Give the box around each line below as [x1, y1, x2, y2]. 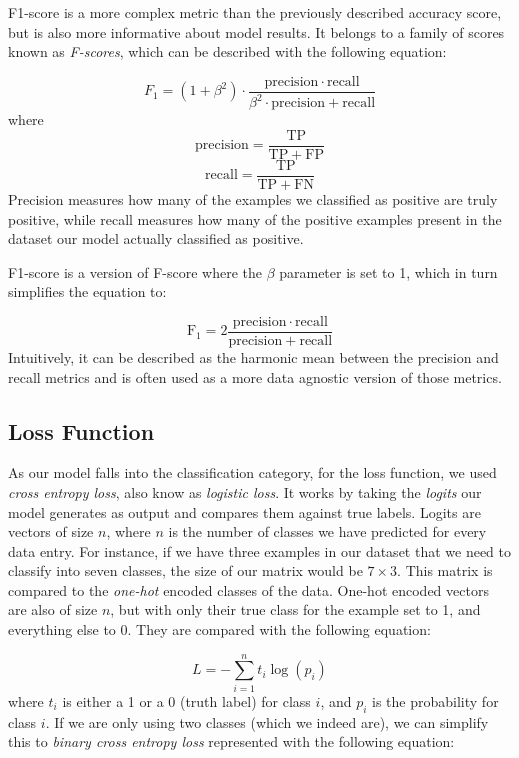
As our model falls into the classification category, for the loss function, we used [8, 462, 497, 483]
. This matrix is [397, 560, 493, 581]
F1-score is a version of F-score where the [8, 261, 262, 282]
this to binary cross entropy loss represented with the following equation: [8, 731, 455, 752]
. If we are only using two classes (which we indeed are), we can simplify [45, 711, 489, 732]
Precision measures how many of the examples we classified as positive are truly [8, 188, 498, 209]
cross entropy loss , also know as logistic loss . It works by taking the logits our [8, 481, 482, 502]
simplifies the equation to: [8, 281, 167, 302]
